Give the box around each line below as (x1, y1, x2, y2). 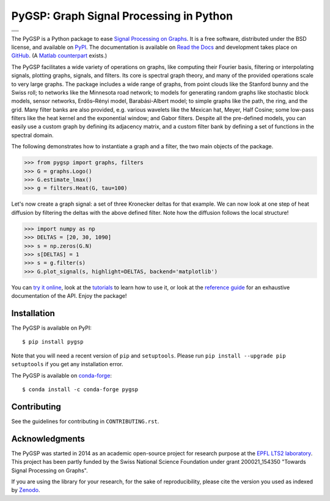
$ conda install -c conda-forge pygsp (22, 386, 139, 393)
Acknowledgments (11, 433, 86, 444)
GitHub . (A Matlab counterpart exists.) (11, 52, 108, 59)
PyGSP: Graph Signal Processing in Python (11, 9, 233, 23)
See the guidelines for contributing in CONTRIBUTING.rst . (11, 417, 159, 425)
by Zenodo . (11, 486, 40, 494)
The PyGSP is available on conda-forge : (11, 372, 112, 379)
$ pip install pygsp (22, 339, 84, 345)
